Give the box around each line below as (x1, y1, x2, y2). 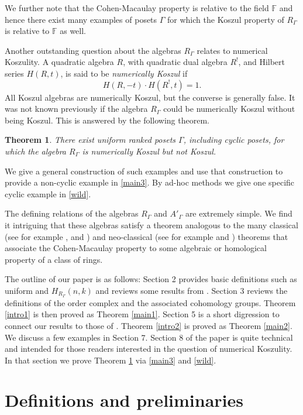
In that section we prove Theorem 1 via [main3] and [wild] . (5, 354, 216, 366)
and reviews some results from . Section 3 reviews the (95, 284, 288, 296)
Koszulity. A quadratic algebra (5, 56, 114, 68)
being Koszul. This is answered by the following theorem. (5, 114, 209, 126)
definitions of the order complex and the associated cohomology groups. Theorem (5, 296, 296, 308)
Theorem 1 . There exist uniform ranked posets (5, 133, 176, 146)
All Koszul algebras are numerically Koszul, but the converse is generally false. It (5, 91, 295, 103)
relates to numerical (197, 44, 268, 56)
